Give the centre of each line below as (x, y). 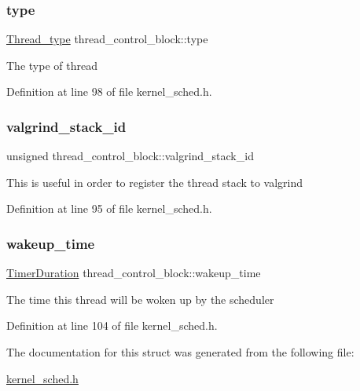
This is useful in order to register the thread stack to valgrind (155, 182)
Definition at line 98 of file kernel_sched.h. (109, 91)
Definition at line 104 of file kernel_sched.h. (112, 325)
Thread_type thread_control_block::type (107, 39)
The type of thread (52, 65)
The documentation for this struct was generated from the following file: (180, 352)
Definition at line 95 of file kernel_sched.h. (109, 208)
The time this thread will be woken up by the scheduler (140, 299)
